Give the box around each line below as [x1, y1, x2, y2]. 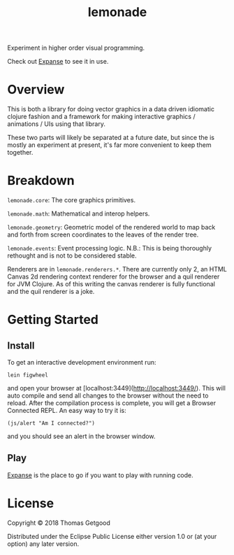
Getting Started [7, 312, 99, 328]
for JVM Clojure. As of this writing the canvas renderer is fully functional [7, 280, 215, 288]
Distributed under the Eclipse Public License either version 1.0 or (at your [7, 532, 217, 540]
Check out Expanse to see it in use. [7, 57, 109, 66]
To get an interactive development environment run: [7, 358, 156, 367]
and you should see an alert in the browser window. [7, 432, 156, 441]
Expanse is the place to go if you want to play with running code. [7, 470, 193, 479]
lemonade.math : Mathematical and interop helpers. [7, 209, 150, 218]
